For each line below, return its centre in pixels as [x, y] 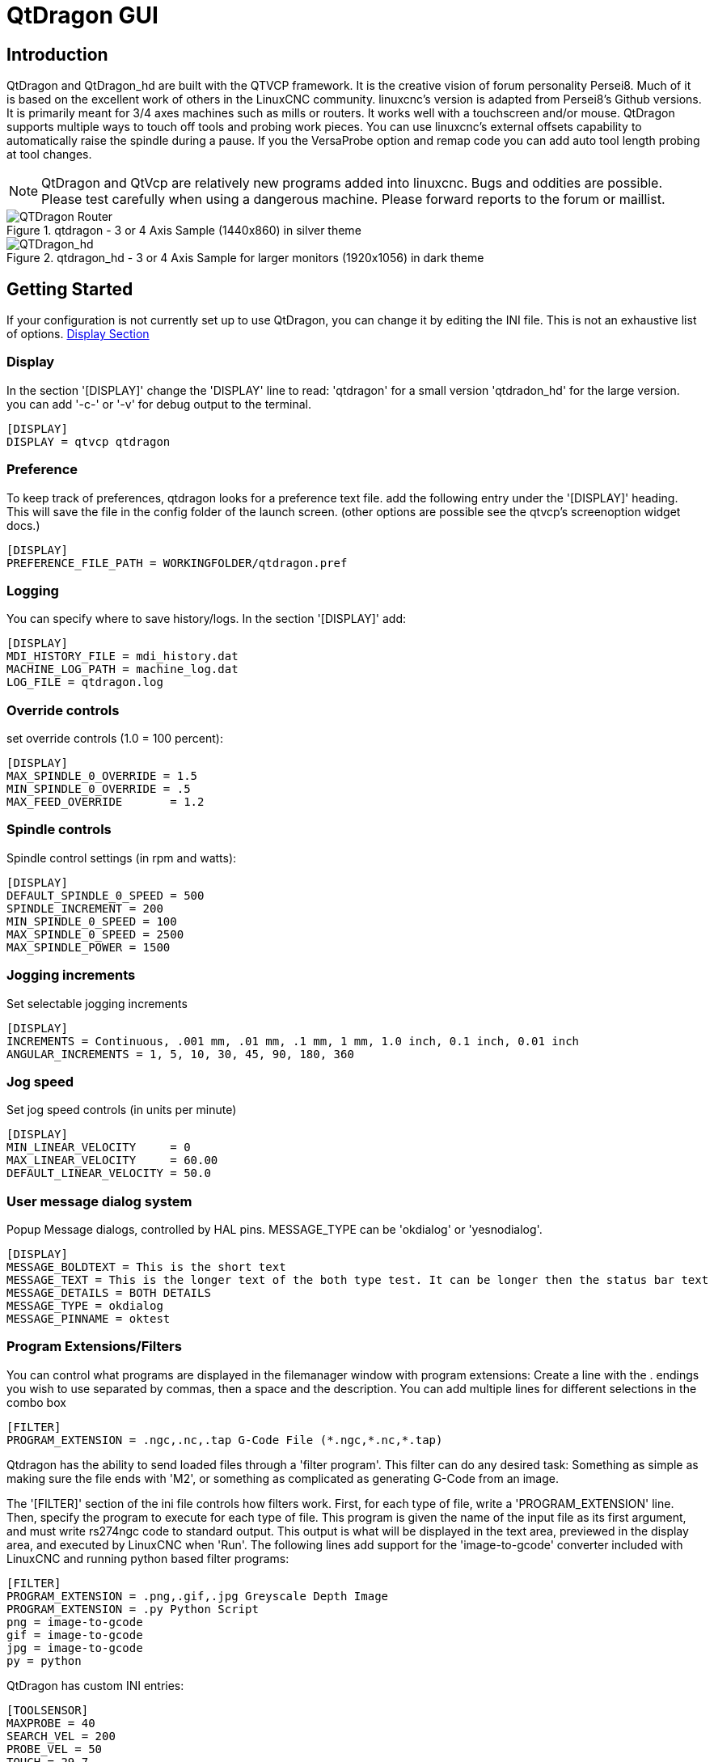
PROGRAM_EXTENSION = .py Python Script [133, 1609]
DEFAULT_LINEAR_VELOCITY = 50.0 [109, 1173]
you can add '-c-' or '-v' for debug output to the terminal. [159, 404]
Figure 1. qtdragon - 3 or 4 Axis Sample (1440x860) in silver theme [184, 231]
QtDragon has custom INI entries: [95, 1685]
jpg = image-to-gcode [75, 1648]
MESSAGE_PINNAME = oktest [89, 1319]
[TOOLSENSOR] [48, 1710]
